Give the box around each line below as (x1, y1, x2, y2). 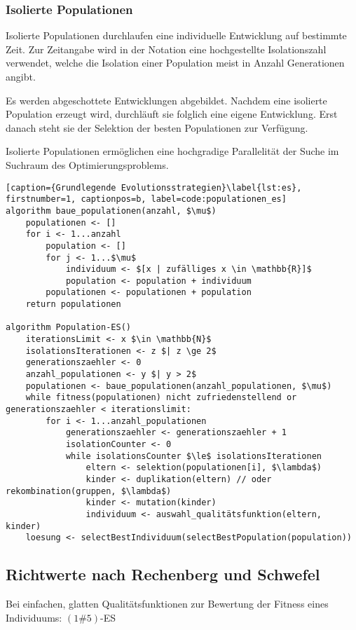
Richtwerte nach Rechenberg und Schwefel (6, 563, 320, 585)
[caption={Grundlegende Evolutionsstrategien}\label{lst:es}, (6, 182, 302, 193)
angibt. (6, 69, 36, 83)
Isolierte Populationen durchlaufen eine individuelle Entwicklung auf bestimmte (6, 28, 347, 43)
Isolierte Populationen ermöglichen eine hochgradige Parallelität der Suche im (6, 144, 339, 158)
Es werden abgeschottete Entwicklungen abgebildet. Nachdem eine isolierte (6, 93, 327, 107)
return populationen (25, 299, 121, 310)
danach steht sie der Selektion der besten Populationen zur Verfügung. (6, 120, 308, 135)
